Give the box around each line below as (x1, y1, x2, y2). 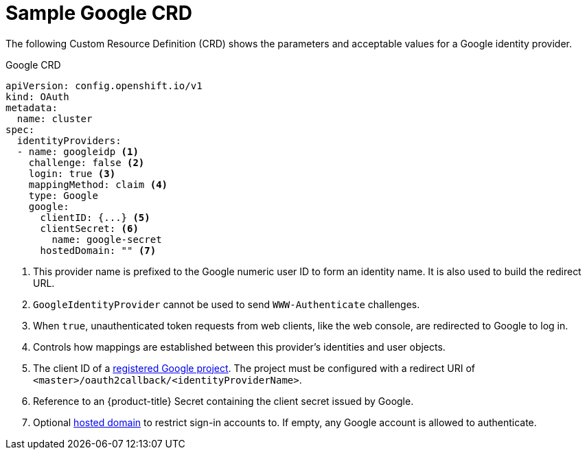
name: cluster (16, 113, 93, 124)
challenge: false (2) (28, 156, 145, 168)
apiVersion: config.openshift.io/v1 (5, 80, 203, 91)
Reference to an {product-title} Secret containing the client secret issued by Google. (33, 395, 414, 407)
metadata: (5, 102, 58, 113)
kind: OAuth (5, 91, 69, 102)
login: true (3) (28, 167, 116, 179)
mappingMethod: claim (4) (28, 178, 168, 190)
